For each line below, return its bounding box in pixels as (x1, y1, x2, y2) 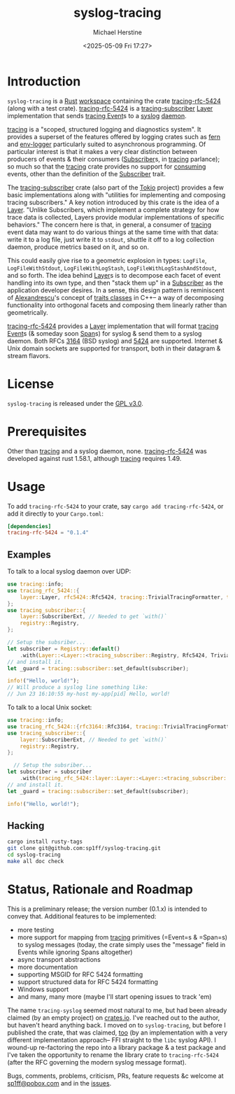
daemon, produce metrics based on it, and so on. (7, 243, 149, 251)
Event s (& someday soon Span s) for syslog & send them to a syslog (7, 329, 202, 337)
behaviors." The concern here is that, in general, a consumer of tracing (7, 220, 212, 229)
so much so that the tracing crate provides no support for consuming (7, 162, 206, 171)
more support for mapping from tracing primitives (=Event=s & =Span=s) (17, 932, 228, 942)
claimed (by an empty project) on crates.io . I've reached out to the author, (7, 1013, 220, 1022)
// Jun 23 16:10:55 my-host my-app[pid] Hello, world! (7, 690, 171, 697)
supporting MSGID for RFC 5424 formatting (17, 970, 143, 979)
